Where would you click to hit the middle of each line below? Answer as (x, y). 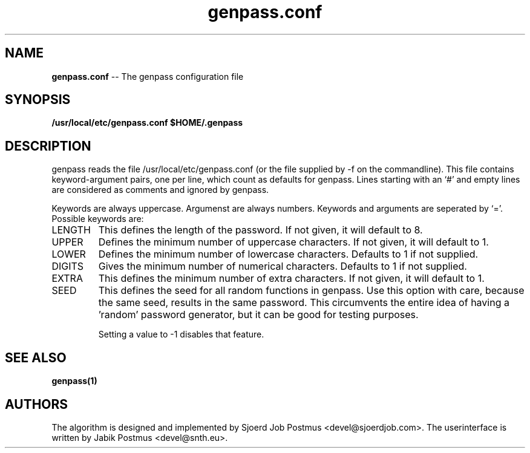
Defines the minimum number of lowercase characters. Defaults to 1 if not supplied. (288, 254)
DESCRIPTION (48, 146)
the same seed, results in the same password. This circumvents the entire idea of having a (304, 303)
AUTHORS (37, 404)
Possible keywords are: (98, 219)
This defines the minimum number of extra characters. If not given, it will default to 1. (291, 279)
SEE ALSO (36, 357)
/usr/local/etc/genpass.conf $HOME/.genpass (147, 123)
